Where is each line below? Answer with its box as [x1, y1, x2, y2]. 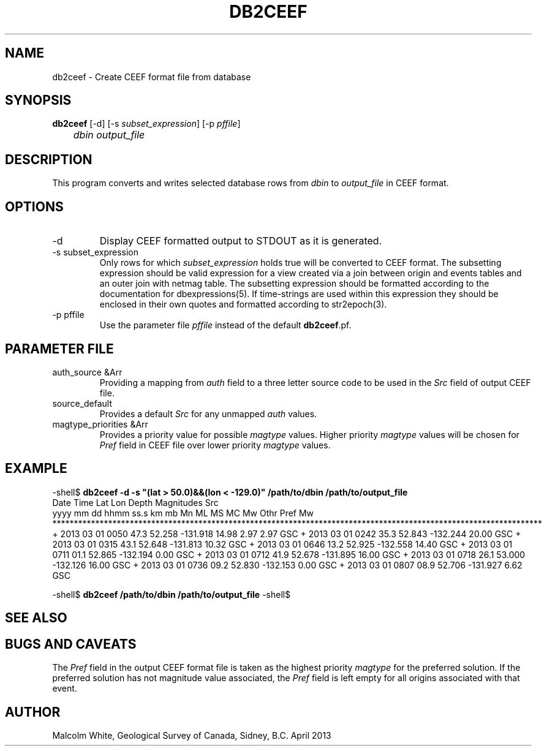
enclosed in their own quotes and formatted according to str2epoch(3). [99, 299, 387, 310]
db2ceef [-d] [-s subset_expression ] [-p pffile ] [52, 118, 241, 129]
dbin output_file [73, 129, 145, 142]
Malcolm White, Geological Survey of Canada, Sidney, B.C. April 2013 [52, 730, 331, 741]
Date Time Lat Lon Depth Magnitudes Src [52, 497, 219, 508]
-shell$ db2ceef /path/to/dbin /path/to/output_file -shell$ [52, 589, 291, 600]
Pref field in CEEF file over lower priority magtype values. [99, 439, 331, 450]
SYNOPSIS [5, 92, 72, 108]
